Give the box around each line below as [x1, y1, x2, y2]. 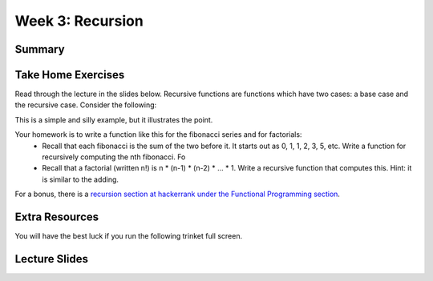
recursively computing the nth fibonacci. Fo [42, 152, 186, 162]
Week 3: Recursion [14, 12, 144, 30]
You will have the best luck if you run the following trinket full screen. [14, 231, 243, 241]
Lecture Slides [14, 252, 88, 266]
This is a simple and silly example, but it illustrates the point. [14, 114, 213, 124]
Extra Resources [14, 211, 99, 224]
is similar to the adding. [42, 175, 119, 184]
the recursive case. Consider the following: [14, 100, 157, 110]
